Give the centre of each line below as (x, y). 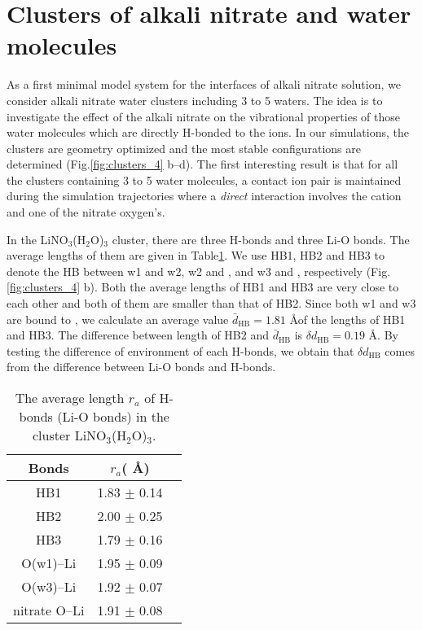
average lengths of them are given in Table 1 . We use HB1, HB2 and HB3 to (196, 255)
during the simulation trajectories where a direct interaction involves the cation (204, 196)
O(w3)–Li (49, 586)
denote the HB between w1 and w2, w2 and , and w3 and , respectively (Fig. (199, 271)
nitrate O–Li (49, 610)
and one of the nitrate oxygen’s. (86, 212)
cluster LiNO (69, 435)
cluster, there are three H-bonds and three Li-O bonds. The (261, 239)
